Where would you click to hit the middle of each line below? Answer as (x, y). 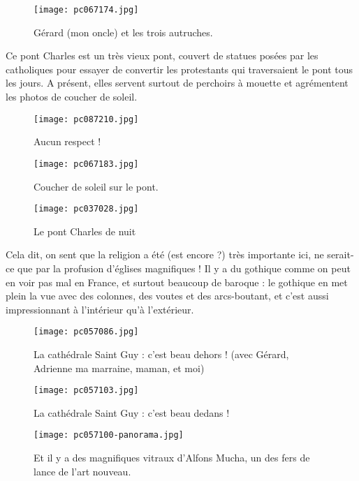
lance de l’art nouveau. (82, 471)
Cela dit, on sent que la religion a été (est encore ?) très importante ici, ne (165, 254)
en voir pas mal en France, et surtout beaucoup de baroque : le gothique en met (177, 282)
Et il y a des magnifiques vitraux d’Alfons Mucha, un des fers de (172, 458)
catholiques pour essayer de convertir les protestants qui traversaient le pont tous (179, 69)
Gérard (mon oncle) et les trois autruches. (123, 32)
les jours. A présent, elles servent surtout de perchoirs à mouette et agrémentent (177, 83)
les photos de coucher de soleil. (72, 97)
